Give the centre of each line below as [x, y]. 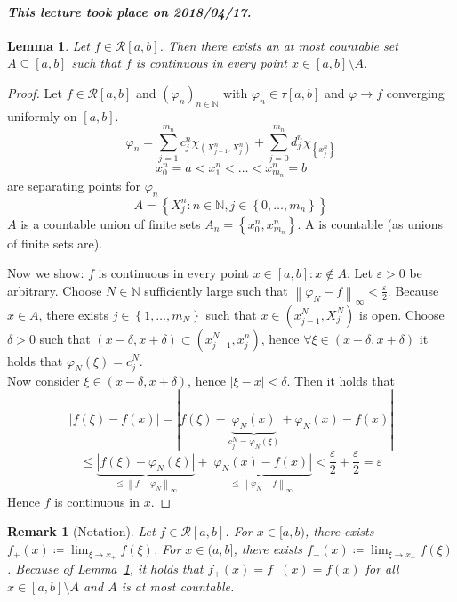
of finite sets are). [55, 243]
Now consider [44, 380]
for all [382, 568]
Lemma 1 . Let [48, 45]
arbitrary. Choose [55, 290]
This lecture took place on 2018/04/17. [129, 11]
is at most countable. [178, 586]
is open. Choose [402, 314]
